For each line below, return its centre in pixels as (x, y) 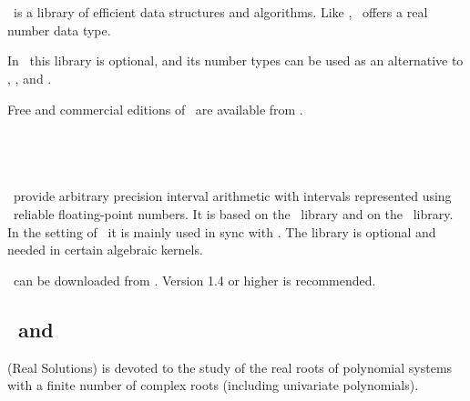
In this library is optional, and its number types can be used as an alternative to (235, 60)
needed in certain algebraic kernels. (105, 250)
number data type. (59, 30)
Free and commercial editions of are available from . (155, 109)
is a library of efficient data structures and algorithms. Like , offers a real (220, 12)
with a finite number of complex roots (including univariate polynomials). (213, 385)
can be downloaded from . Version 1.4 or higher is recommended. (194, 280)
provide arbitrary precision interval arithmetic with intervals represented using (232, 196)
